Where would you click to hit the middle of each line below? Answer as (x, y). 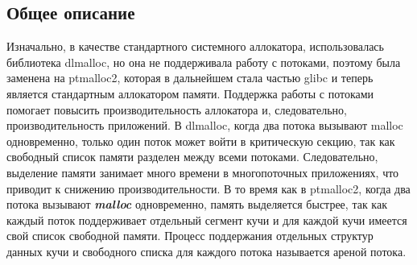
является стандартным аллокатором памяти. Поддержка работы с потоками (190, 93)
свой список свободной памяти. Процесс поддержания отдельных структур (190, 236)
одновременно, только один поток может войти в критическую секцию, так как (201, 141)
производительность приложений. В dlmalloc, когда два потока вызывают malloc (205, 125)
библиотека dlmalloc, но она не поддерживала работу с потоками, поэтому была (204, 62)
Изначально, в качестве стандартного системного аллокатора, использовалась (195, 46)
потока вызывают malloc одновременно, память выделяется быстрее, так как (197, 204)
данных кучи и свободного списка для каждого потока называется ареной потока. (206, 251)
